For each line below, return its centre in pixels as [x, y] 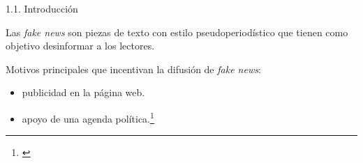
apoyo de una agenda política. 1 [88, 117]
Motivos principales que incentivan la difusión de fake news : [133, 69]
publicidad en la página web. [83, 92]
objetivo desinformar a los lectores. [80, 46]
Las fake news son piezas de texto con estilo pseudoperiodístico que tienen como [177, 32]
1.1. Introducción [42, 8]
